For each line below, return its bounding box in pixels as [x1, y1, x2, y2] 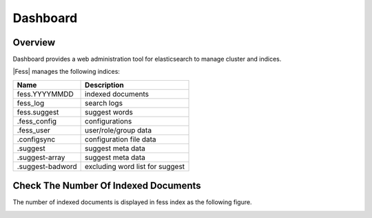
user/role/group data [85, 125, 152, 135]
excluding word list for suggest [85, 161, 185, 171]
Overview [12, 37, 56, 48]
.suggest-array [17, 152, 65, 162]
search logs [85, 98, 123, 108]
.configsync [17, 135, 56, 144]
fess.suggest [17, 107, 59, 117]
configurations [85, 116, 132, 126]
